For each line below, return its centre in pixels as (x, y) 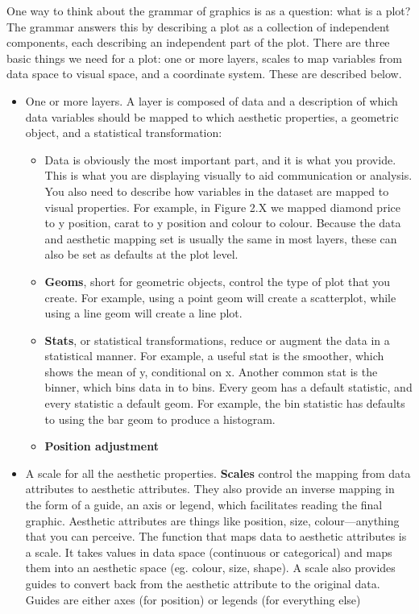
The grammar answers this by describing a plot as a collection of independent (198, 26)
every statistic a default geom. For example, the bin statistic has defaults (225, 403)
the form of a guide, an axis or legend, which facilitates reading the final (204, 505)
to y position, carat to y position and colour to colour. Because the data (223, 223)
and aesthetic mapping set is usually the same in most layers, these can (221, 238)
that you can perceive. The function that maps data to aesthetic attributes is (216, 536)
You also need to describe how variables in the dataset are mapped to (217, 191)
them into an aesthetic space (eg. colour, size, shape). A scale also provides (210, 568)
